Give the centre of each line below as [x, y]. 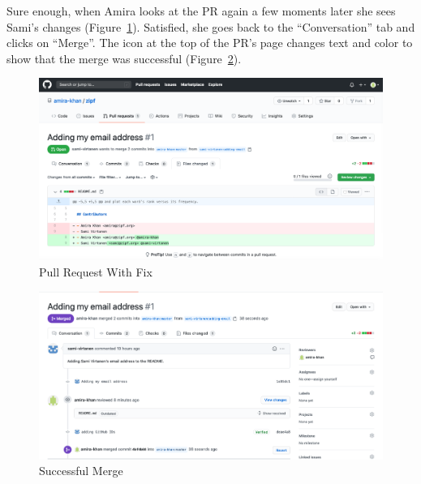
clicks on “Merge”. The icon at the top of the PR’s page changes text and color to [210, 43]
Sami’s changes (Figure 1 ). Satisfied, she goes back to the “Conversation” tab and [211, 26]
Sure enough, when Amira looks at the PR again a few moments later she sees [201, 11]
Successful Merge [81, 471]
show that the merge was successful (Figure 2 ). [124, 58]
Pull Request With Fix [96, 271]
